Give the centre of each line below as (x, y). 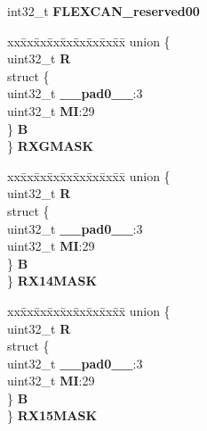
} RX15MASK (52, 415)
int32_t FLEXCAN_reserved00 (103, 11)
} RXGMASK (51, 146)
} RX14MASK (52, 281)
